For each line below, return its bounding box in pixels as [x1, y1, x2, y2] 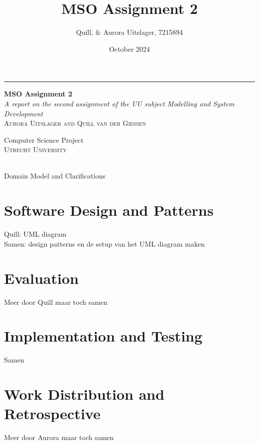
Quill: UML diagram [4, 229, 67, 239]
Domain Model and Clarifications [4, 171, 106, 181]
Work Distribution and [4, 384, 165, 404]
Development [4, 108, 43, 118]
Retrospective [4, 403, 101, 424]
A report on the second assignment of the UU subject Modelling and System [4, 98, 235, 108]
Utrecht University [4, 144, 67, 155]
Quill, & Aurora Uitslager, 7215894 [76, 27, 183, 37]
